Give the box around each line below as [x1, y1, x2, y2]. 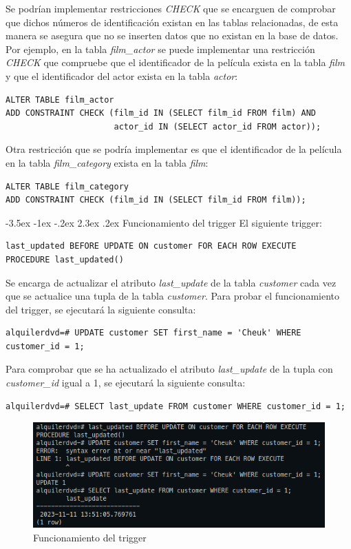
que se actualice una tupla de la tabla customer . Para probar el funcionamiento [6, 289, 340, 303]
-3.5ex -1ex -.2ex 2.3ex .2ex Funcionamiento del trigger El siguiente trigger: [6, 215, 322, 229]
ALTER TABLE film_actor [6, 94, 114, 105]
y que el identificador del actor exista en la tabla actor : [6, 68, 238, 83]
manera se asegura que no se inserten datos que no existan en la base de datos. [6, 28, 339, 43]
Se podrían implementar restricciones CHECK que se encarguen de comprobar [6, 1, 336, 15]
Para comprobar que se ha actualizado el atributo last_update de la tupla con [6, 362, 333, 376]
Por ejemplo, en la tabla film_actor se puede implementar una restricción [6, 41, 315, 56]
